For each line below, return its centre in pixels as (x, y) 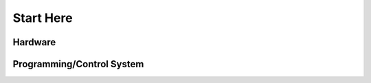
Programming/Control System (78, 64)
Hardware (34, 42)
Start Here (43, 18)
